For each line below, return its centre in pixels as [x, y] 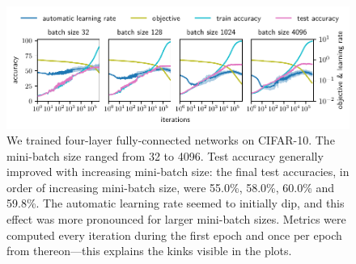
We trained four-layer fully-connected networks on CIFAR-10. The [171, 140]
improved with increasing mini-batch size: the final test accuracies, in [178, 172]
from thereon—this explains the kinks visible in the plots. [149, 251]
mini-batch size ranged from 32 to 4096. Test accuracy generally [165, 155]
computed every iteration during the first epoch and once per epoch [174, 235]
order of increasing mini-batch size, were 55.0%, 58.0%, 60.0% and [171, 187]
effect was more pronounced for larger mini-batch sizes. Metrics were [176, 219]
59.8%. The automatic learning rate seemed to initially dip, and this [176, 203]
